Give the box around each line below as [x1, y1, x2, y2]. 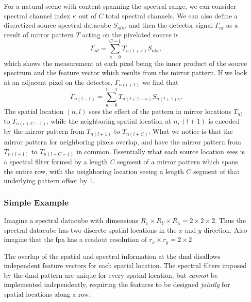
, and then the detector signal [124, 20, 213, 30]
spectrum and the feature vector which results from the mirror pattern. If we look [4, 67, 248, 78]
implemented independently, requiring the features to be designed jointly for [4, 279, 230, 289]
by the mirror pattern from [4, 126, 84, 136]
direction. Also [203, 224, 247, 235]
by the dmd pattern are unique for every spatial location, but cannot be [4, 270, 218, 280]
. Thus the [215, 215, 246, 225]
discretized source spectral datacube [4, 20, 111, 30]
